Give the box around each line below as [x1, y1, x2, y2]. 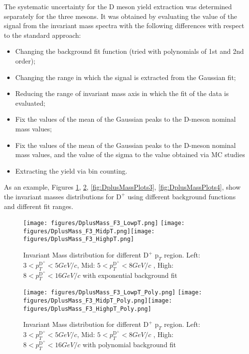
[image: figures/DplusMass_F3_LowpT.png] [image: [23, 220, 185, 227]
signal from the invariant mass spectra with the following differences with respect [4, 20, 245, 31]
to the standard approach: [4, 30, 81, 40]
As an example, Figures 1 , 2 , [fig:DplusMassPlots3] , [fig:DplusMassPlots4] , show [4, 182, 241, 192]
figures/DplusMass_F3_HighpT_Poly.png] [23, 305, 151, 312]
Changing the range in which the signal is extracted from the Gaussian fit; [15, 72, 236, 82]
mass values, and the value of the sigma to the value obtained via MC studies [15, 149, 245, 160]
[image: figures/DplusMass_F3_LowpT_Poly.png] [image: [23, 289, 202, 296]
